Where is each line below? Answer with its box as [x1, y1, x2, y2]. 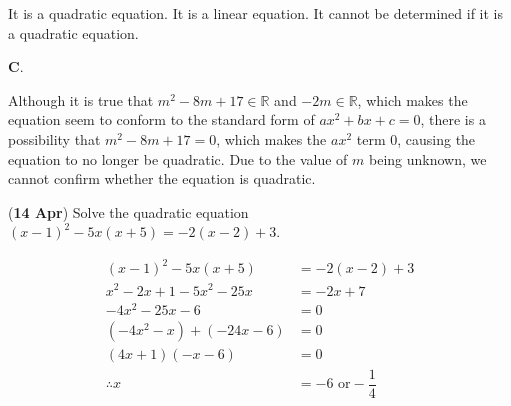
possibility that [8, 128, 101, 149]
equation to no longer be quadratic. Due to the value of [8, 148, 348, 169]
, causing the [397, 128, 476, 149]
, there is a [420, 109, 486, 130]
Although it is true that [8, 89, 154, 110]
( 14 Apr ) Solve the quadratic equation [8, 201, 249, 222]
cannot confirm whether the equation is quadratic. [8, 168, 316, 189]
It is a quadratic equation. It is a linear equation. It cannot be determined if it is [8, 3, 504, 23]
